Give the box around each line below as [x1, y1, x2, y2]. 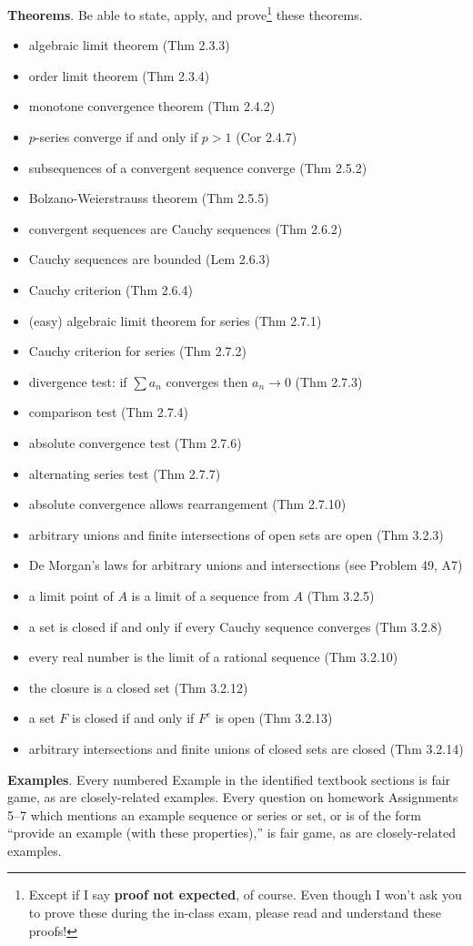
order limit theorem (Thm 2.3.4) [28, 66, 210, 85]
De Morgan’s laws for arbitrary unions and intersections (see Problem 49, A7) [28, 555, 463, 575]
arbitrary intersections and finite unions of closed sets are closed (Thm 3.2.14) [28, 738, 464, 758]
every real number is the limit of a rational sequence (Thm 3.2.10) [28, 647, 398, 666]
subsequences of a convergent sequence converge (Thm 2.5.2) [28, 158, 367, 177]
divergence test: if [28, 371, 127, 391]
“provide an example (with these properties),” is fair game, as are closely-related [7, 823, 456, 842]
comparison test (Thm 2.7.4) [28, 402, 188, 422]
